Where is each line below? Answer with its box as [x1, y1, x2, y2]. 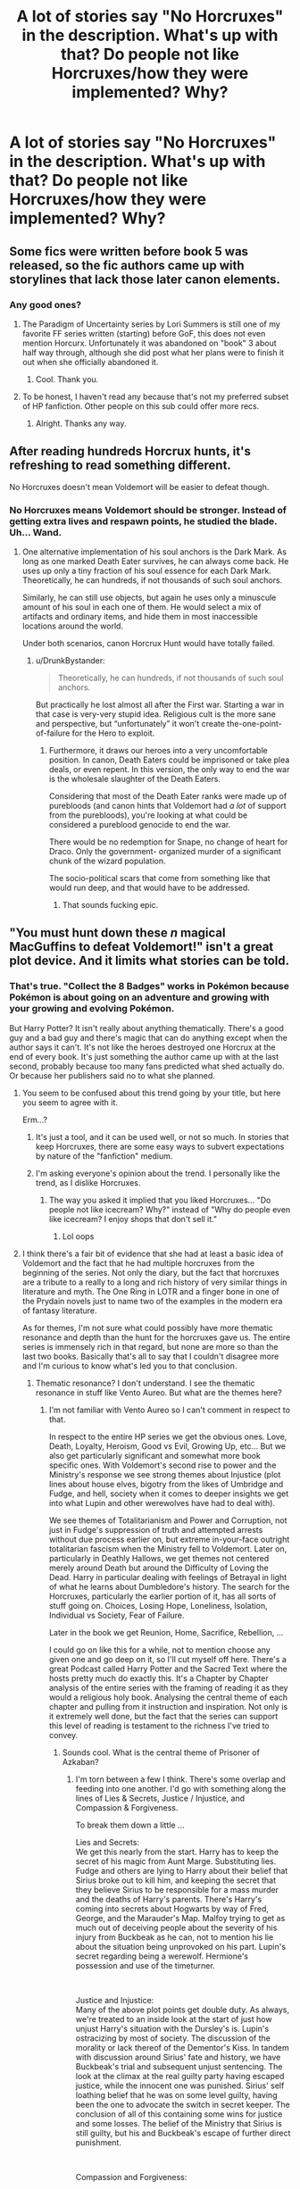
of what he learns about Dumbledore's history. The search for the [48, 1581, 290, 1592]
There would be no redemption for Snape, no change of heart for [48, 836, 288, 847]
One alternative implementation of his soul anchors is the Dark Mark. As [21, 546, 287, 557]
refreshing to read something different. [9, 458, 232, 473]
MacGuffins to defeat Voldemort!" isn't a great [9, 939, 274, 954]
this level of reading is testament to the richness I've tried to [48, 1720, 270, 1731]
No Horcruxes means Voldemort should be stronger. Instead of [9, 504, 287, 516]
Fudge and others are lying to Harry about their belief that [75, 1865, 288, 1876]
